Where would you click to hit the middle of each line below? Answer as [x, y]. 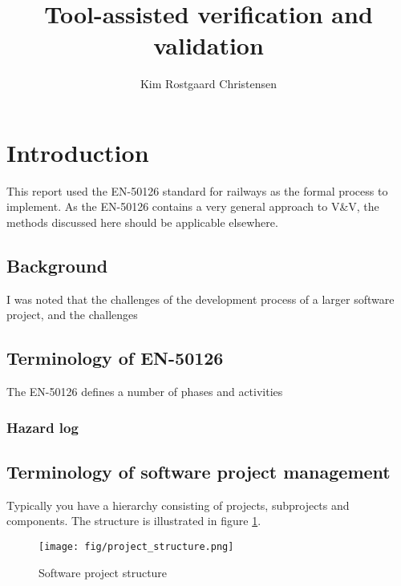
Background [57, 266]
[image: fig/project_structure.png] [136, 547]
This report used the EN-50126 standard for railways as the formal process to [197, 190]
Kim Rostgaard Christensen [209, 84]
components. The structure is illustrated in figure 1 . [134, 521]
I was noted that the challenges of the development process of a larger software [200, 299]
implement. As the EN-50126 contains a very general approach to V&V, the [193, 206]
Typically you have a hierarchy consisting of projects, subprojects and [178, 505]
